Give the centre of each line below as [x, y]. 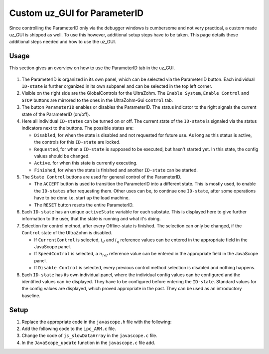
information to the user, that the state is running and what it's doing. [91, 219]
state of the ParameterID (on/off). [56, 114]
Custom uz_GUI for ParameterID [76, 13]
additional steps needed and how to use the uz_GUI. [63, 42]
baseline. [31, 295]
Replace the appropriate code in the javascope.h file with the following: [97, 322]
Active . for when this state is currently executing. [86, 163]
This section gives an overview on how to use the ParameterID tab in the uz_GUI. [92, 68]
